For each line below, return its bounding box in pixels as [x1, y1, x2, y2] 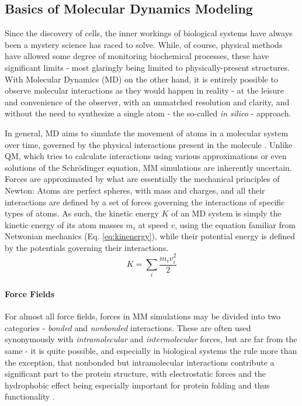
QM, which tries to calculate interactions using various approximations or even [5, 150, 287, 162]
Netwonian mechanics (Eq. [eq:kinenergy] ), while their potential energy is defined [5, 230, 296, 242]
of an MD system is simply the [171, 207, 282, 219]
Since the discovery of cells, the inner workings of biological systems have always [5, 27, 293, 39]
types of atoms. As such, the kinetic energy [5, 207, 159, 219]
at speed [138, 218, 168, 230]
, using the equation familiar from [175, 218, 296, 230]
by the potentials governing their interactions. [5, 241, 169, 253]
